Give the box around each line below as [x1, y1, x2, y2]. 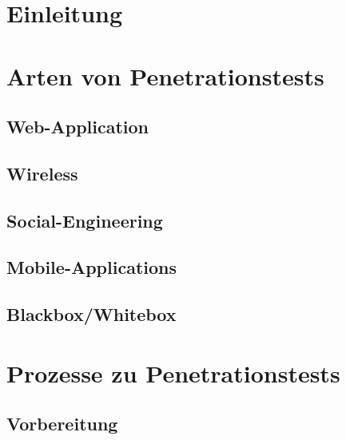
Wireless [6, 161, 78, 185]
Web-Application [6, 114, 149, 139]
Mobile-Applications [6, 255, 177, 279]
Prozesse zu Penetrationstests [6, 356, 340, 389]
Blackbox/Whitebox [6, 302, 177, 327]
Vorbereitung [6, 411, 118, 436]
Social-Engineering [6, 208, 163, 232]
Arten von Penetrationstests [6, 59, 324, 92]
